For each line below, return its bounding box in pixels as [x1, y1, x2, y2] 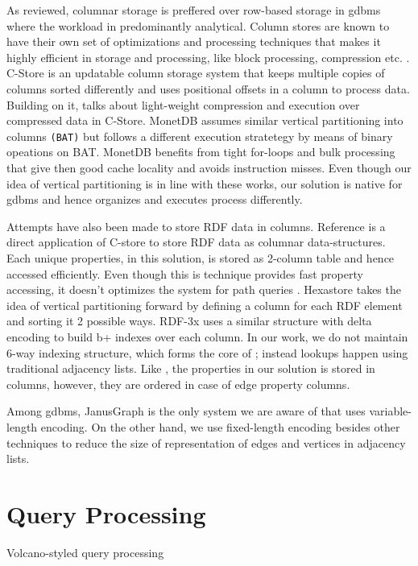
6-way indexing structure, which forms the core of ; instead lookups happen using [6, 344, 408, 361]
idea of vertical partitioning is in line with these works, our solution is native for [6, 175, 403, 192]
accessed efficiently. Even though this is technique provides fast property [6, 265, 363, 282]
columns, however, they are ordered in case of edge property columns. [6, 375, 350, 392]
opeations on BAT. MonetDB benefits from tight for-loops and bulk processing [6, 143, 395, 160]
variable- [369, 403, 412, 419]
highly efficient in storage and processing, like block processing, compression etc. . [6, 48, 410, 65]
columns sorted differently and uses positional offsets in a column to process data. [6, 80, 410, 97]
